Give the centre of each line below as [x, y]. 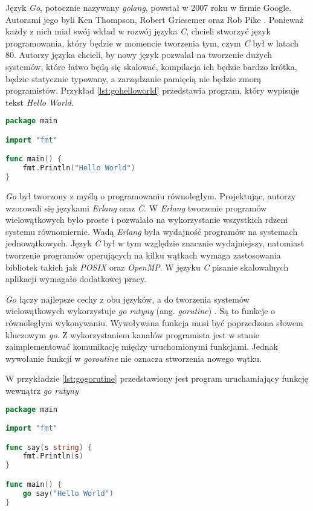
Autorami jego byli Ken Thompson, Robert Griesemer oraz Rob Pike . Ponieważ [154, 19]
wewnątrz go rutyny [42, 390]
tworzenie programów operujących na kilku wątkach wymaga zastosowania [143, 255]
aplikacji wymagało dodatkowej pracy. [76, 279]
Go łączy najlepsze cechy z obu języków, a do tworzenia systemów [127, 299]
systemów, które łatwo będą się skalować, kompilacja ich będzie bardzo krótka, [151, 66]
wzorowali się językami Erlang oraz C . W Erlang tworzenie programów [136, 207]
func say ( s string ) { [49, 447]
